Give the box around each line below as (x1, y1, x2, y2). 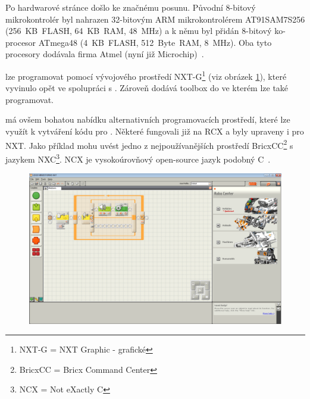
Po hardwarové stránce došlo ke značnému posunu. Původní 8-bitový (5, 1, 256, 13)
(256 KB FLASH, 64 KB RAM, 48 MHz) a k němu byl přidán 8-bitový (5, 24, 272, 37)
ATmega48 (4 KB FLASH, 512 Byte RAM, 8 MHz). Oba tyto (38, 36, 272, 48)
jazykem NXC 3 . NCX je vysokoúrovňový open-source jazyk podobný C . (5, 151, 271, 165)
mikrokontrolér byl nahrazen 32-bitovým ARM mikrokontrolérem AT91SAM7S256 (5, 13, 305, 25)
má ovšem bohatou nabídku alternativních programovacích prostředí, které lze (5, 113, 290, 126)
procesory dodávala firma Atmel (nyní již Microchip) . (5, 48, 204, 60)
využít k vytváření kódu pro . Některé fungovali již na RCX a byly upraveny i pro (5, 125, 304, 137)
